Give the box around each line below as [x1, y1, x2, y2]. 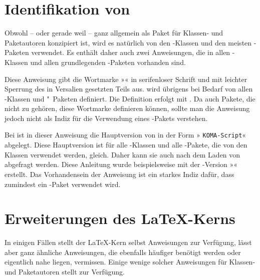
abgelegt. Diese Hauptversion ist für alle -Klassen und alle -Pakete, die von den [5, 139, 247, 150]
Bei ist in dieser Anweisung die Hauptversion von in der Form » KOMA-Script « [5, 129, 246, 140]
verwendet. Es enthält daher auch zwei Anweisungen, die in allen [31, 47, 230, 57]
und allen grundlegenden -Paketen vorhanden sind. [30, 56, 186, 67]
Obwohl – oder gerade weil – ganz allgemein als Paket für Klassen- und [5, 27, 223, 38]
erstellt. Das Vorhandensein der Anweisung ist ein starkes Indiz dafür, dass [5, 168, 234, 179]
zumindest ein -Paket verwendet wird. [5, 178, 121, 189]
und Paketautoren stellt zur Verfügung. [5, 266, 125, 276]
